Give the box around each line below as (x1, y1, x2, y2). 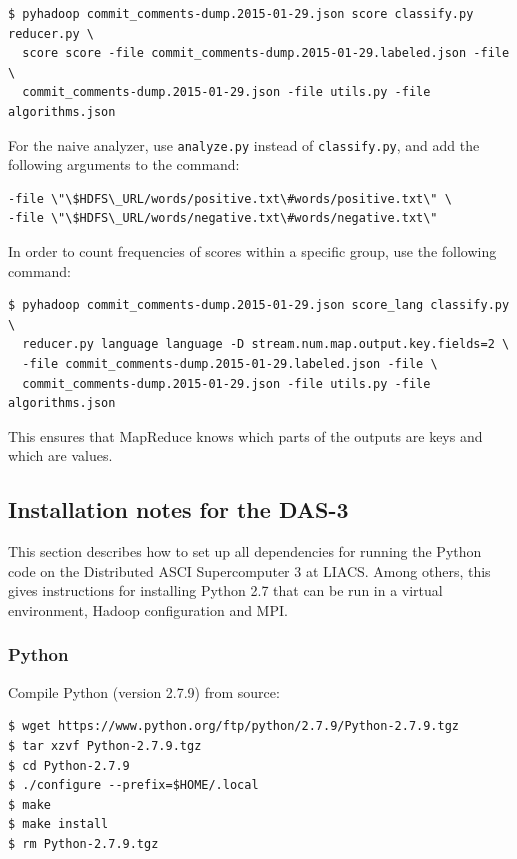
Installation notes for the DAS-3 (8, 494, 349, 525)
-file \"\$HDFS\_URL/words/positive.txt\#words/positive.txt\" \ (8, 191, 452, 206)
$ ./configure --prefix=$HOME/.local (8, 778, 259, 793)
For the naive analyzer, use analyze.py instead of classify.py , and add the (8, 134, 480, 155)
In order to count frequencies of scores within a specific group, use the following (8, 241, 497, 261)
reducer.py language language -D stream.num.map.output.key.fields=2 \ (22, 337, 510, 352)
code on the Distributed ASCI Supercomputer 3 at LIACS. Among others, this (8, 560, 491, 581)
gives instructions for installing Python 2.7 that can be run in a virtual (8, 580, 443, 601)
